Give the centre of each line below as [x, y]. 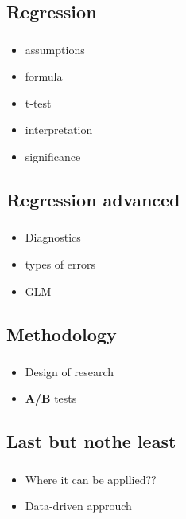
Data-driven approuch [78, 506]
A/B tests [51, 398]
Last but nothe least [91, 441]
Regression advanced [93, 200]
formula [44, 76]
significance [53, 157]
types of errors [60, 263]
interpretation [59, 130]
